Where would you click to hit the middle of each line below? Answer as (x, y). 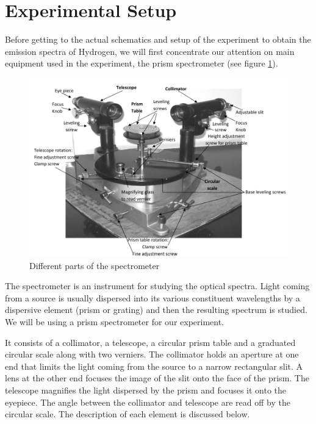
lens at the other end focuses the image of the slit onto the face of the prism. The (157, 378)
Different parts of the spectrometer (95, 265)
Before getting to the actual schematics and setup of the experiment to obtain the (158, 39)
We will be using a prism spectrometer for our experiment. (115, 322)
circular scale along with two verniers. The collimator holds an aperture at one (152, 354)
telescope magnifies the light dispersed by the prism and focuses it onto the (146, 390)
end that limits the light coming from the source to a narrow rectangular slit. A (154, 366)
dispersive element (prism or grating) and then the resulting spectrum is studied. (156, 310)
